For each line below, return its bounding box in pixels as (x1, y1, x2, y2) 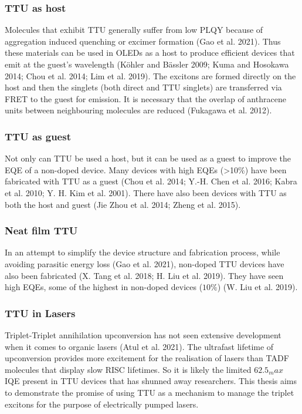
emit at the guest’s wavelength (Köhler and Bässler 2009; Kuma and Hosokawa (5, 58, 289, 70)
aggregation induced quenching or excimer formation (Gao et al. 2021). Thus (5, 35, 281, 47)
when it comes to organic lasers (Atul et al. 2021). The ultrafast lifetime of (5, 340, 274, 352)
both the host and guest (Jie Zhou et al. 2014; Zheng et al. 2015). (5, 198, 241, 210)
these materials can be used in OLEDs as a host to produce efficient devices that (5, 46, 295, 59)
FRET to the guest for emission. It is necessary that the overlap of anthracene (5, 92, 286, 105)
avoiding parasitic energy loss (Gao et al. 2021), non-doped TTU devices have (5, 257, 284, 270)
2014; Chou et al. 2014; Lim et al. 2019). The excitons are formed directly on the (5, 69, 296, 82)
